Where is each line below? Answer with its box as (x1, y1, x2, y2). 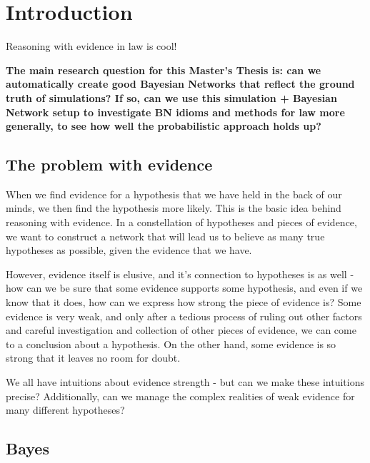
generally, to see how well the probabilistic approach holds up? (6, 118, 321, 133)
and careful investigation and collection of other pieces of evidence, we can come (6, 322, 356, 337)
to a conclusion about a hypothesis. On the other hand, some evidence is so (6, 336, 336, 351)
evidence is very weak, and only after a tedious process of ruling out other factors (6, 308, 362, 323)
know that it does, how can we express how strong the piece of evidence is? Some (6, 295, 361, 310)
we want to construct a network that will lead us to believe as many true (6, 228, 325, 243)
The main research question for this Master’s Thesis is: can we (6, 62, 321, 77)
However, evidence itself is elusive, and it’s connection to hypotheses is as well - (6, 266, 354, 281)
